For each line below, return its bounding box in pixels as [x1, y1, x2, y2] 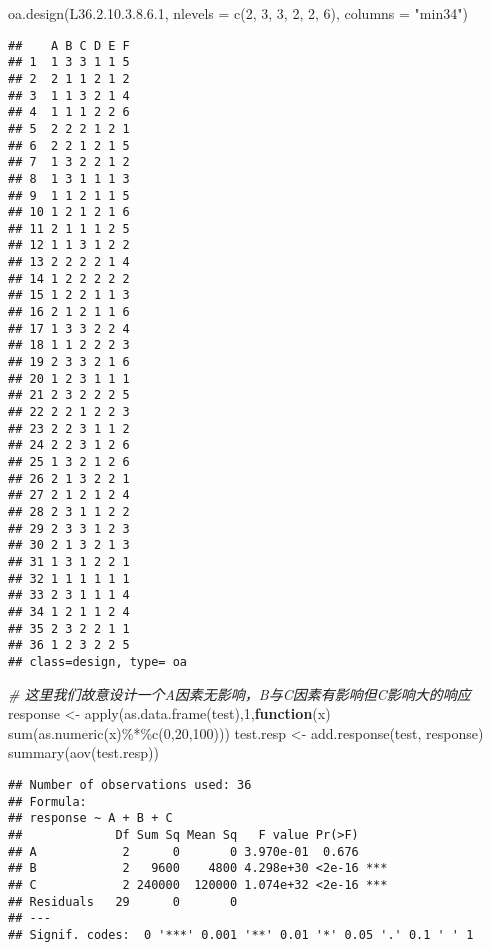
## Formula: [8, 794, 87, 809]
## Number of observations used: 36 [8, 777, 252, 792]
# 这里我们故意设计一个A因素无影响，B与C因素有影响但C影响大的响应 [8, 683, 471, 704]
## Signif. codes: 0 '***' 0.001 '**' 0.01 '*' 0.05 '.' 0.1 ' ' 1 [8, 927, 474, 942]
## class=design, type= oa [8, 654, 187, 669]
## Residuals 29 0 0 [8, 894, 238, 909]
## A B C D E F [8, 38, 130, 53]
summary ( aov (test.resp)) [8, 742, 159, 763]
